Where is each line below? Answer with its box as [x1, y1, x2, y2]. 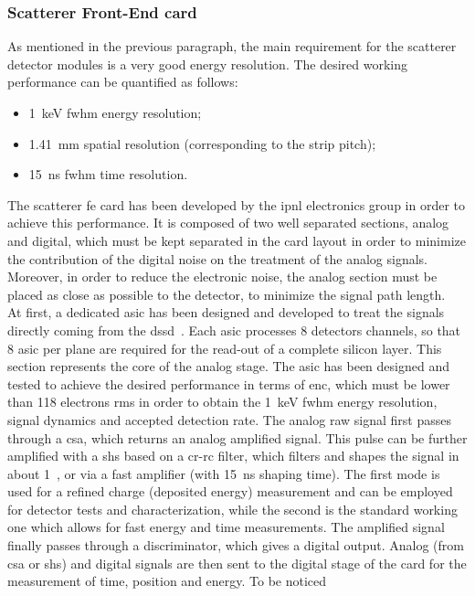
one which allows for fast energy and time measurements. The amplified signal [7, 517, 445, 537]
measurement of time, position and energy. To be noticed [7, 571, 327, 591]
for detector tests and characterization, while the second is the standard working [7, 499, 458, 518]
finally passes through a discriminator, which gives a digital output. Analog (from [7, 536, 464, 555]
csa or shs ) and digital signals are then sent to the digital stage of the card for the [7, 553, 467, 572]
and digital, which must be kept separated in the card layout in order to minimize [7, 230, 466, 250]
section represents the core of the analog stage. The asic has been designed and [7, 357, 449, 376]
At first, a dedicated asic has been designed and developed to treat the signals [7, 303, 445, 322]
